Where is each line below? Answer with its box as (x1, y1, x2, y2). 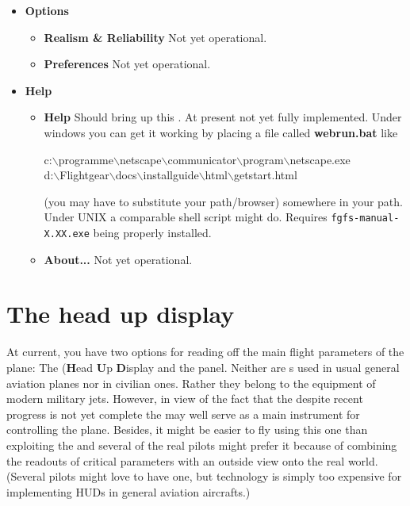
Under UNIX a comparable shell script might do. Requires (44, 209, 328, 225)
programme (58, 151, 113, 167)
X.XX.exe (44, 228, 90, 240)
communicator (167, 151, 237, 167)
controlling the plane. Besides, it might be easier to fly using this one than (6, 421, 368, 438)
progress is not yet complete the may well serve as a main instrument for (6, 405, 360, 422)
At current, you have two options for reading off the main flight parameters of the (6, 343, 404, 360)
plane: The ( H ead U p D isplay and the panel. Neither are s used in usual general (6, 358, 400, 375)
